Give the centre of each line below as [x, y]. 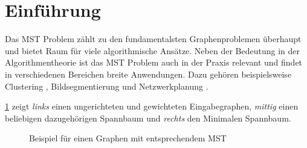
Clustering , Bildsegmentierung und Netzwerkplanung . [107, 86]
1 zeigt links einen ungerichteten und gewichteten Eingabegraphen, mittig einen [152, 106]
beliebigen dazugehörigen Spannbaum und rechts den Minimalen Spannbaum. [148, 118]
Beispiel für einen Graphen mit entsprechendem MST [128, 138]
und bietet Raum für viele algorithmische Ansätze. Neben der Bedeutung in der [152, 50]
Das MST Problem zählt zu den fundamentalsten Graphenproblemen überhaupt [153, 39]
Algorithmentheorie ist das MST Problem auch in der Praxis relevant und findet [154, 62]
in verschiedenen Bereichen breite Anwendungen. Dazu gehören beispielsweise [148, 74]
